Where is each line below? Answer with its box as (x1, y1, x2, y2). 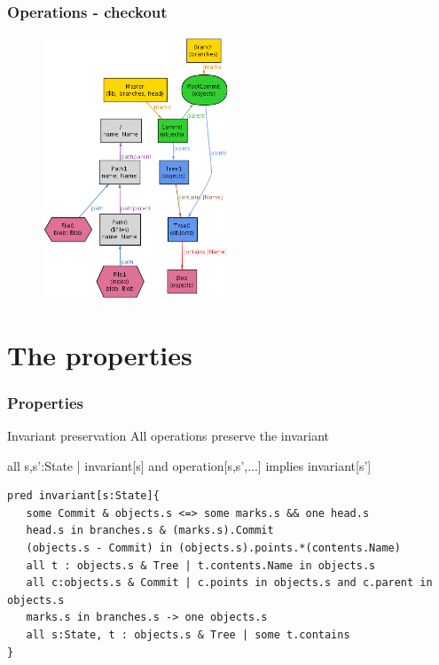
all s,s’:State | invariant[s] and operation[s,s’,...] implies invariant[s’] (7, 456, 372, 474)
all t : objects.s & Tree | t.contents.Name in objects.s (26, 559, 376, 572)
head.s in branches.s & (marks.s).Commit (26, 524, 274, 537)
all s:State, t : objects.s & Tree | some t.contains (26, 628, 350, 641)
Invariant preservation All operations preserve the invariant (7, 426, 329, 445)
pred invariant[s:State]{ (7, 489, 160, 503)
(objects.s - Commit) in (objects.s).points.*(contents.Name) (26, 542, 401, 554)
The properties (7, 336, 192, 372)
